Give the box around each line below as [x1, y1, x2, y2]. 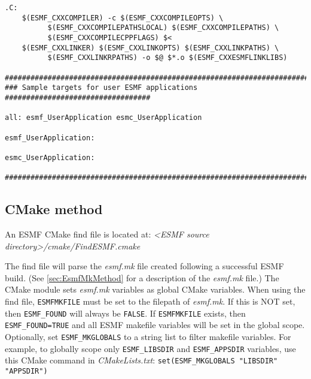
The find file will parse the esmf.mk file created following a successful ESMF [5, 260, 284, 272]
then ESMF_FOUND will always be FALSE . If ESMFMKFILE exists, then [5, 306, 246, 319]
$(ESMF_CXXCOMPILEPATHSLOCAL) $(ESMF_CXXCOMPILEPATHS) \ [47, 23, 279, 32]
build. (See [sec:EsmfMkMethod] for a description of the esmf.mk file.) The [5, 271, 279, 284]
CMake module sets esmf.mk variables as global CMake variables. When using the [5, 283, 306, 296]
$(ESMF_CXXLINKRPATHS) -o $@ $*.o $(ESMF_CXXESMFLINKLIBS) [47, 53, 288, 62]
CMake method [5, 200, 103, 218]
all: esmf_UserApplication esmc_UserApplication [5, 113, 202, 122]
